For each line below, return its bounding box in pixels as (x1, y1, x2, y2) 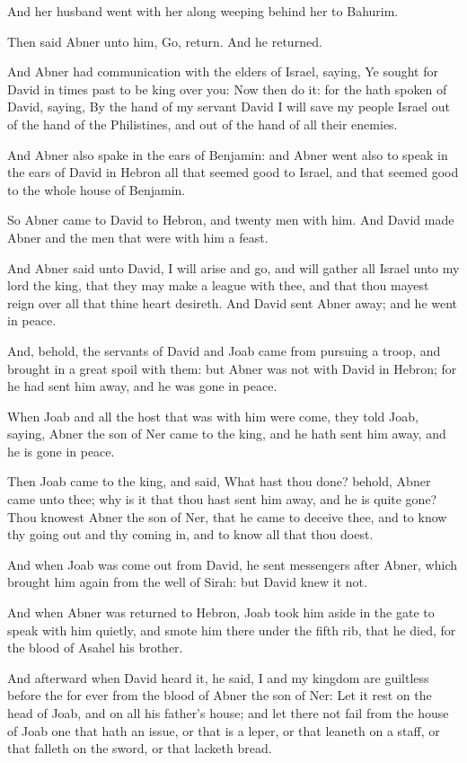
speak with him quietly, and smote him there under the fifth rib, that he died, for (7, 620, 456, 639)
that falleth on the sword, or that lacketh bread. (7, 739, 272, 758)
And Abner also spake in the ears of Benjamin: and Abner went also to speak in (7, 145, 448, 164)
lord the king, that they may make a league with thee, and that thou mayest (7, 276, 429, 295)
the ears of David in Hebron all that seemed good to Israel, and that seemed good (7, 163, 459, 182)
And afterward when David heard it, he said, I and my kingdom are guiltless (7, 668, 429, 687)
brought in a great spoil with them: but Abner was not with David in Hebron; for (7, 359, 457, 377)
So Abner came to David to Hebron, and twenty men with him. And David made (7, 210, 454, 229)
